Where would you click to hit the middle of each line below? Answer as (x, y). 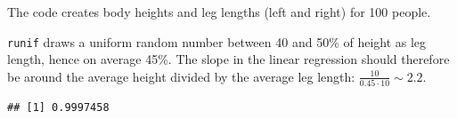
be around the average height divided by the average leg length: (181, 76)
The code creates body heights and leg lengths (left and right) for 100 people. (219, 12)
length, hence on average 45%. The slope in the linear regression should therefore (228, 59)
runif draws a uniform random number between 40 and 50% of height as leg (217, 41)
